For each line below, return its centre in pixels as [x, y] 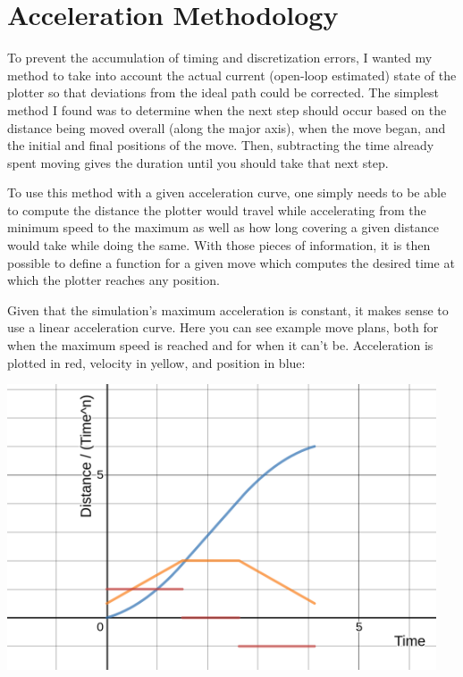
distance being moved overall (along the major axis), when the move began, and [227, 127]
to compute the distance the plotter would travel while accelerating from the [217, 209]
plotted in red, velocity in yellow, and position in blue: [156, 362]
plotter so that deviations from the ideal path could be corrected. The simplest [223, 92]
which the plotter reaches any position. [114, 280]
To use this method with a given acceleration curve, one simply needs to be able [227, 192]
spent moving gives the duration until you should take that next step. [198, 162]
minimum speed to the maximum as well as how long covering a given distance [223, 227]
